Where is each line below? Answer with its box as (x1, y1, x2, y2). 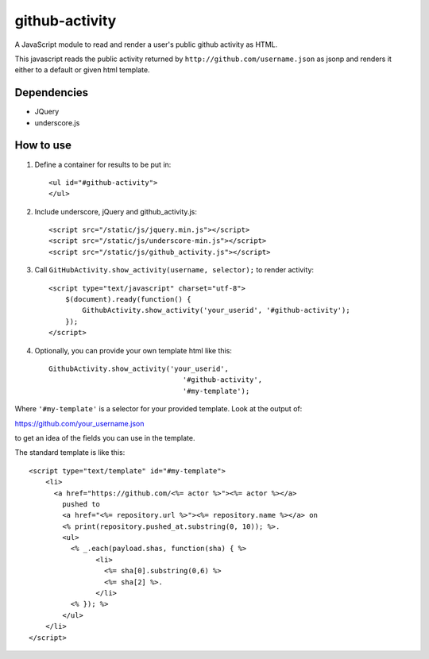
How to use (14, 139, 71, 152)
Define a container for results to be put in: (34, 160, 172, 169)
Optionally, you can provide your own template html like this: (34, 345, 232, 355)
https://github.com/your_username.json (14, 418, 145, 428)
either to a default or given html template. (14, 65, 150, 75)
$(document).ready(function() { (64, 295, 191, 304)
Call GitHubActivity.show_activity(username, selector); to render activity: (34, 265, 314, 275)
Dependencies (14, 86, 89, 99)
